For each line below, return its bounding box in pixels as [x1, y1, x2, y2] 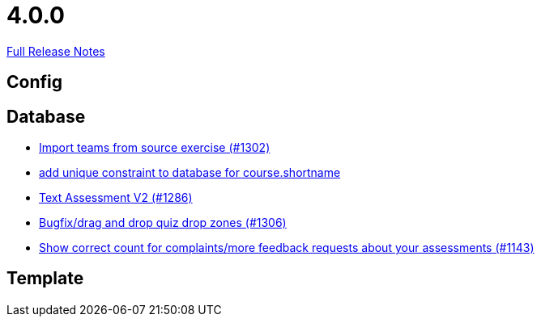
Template [6, 268, 84, 289]
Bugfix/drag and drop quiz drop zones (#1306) [39, 216, 287, 230]
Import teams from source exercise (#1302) [39, 141, 270, 155]
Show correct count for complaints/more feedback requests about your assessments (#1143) [39, 241, 535, 255]
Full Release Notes [6, 44, 105, 58]
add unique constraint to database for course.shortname [39, 166, 341, 180]
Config [6, 72, 62, 93]
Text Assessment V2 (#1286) [39, 191, 193, 205]
